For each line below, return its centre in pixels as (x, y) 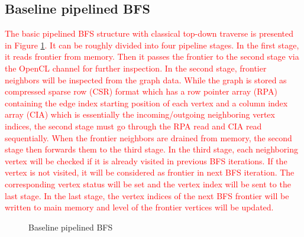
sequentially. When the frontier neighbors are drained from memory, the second (148, 137)
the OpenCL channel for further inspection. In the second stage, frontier (136, 68)
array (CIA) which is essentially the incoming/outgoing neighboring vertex (140, 114)
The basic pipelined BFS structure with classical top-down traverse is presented (149, 33)
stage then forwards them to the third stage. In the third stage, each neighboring (151, 149)
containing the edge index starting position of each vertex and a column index (146, 103)
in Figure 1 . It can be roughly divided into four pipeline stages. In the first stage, (152, 45)
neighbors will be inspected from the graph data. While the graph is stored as (146, 79)
